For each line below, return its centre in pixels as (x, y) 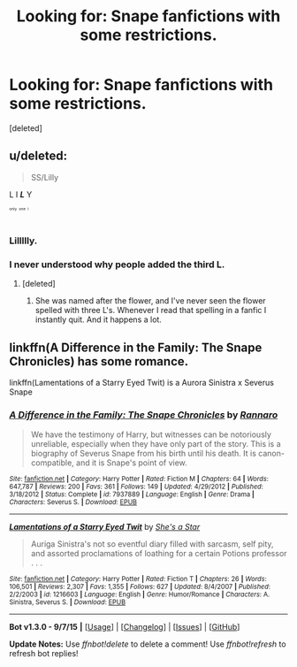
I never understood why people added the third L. (117, 264)
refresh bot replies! (44, 653)
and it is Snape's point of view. (132, 463)
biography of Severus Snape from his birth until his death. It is (143, 453)
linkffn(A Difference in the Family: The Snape (136, 347)
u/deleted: (38, 156)
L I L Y (21, 194)
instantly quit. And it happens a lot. (98, 319)
